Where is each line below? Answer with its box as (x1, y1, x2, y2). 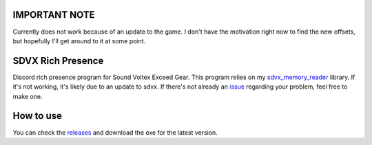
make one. (12, 92, 43, 100)
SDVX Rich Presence (12, 55, 104, 67)
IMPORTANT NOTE (12, 9, 96, 21)
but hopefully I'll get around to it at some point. (12, 36, 146, 45)
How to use (12, 110, 62, 122)
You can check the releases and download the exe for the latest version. (12, 128, 218, 137)
